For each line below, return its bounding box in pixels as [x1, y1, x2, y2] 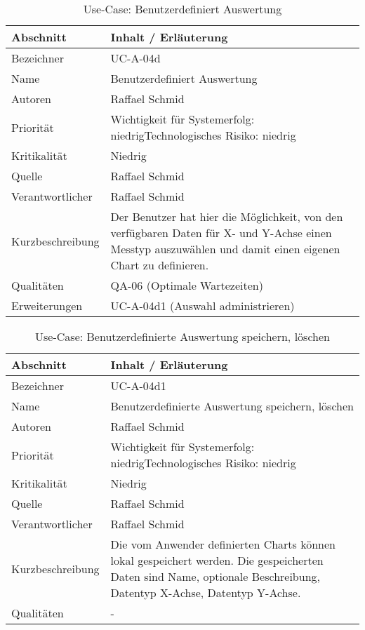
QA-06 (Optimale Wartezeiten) [110, 277, 263, 293]
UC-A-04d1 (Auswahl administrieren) [110, 297, 295, 314]
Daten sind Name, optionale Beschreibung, [110, 568, 320, 584]
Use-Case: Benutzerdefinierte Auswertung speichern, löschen [35, 328, 330, 344]
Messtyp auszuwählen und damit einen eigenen [110, 241, 340, 257]
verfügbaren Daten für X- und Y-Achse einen [110, 224, 332, 241]
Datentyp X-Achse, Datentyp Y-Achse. [110, 584, 301, 601]
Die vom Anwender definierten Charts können [110, 536, 336, 552]
